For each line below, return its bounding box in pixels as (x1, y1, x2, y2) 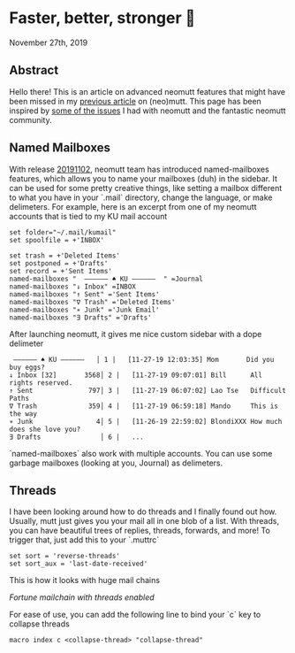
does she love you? (9, 425, 81, 434)
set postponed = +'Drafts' (9, 258, 109, 268)
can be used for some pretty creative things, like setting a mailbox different (9, 182, 283, 193)
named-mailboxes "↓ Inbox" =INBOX (9, 282, 137, 291)
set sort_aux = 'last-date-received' (9, 559, 148, 569)
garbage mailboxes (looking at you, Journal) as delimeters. (9, 457, 223, 468)
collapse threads (9, 618, 71, 629)
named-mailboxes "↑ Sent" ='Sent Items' (9, 289, 161, 299)
